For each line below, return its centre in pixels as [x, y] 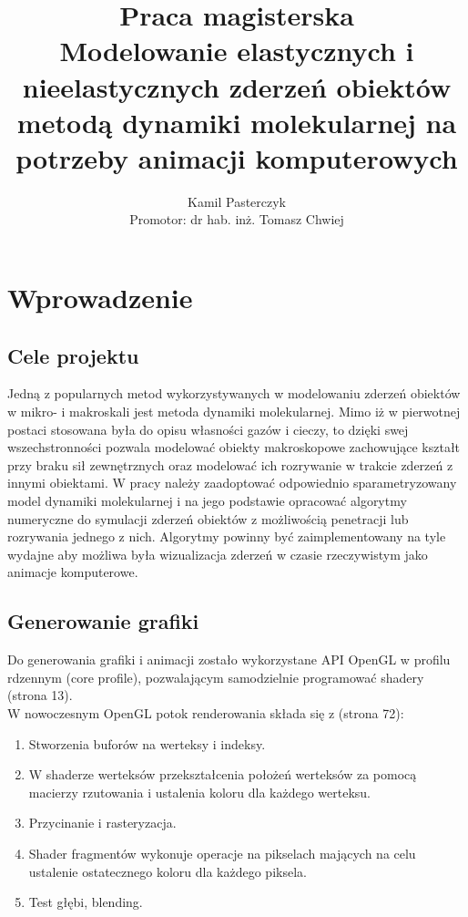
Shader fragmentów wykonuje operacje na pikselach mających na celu [222, 853]
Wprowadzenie [100, 298]
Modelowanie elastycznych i [237, 51]
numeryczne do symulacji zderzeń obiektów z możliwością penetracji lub [208, 518]
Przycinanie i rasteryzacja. [102, 823]
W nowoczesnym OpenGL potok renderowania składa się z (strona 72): [206, 712]
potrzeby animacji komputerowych [237, 157]
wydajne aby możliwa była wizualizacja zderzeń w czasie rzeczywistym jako [218, 554]
